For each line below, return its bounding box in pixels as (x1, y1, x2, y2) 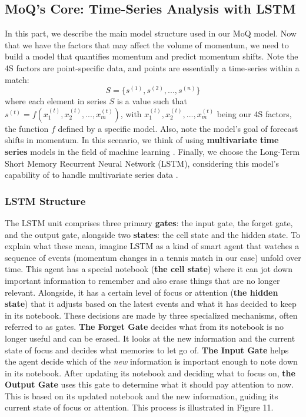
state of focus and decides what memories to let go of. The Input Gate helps (5, 343, 289, 356)
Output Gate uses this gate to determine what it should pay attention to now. (5, 378, 294, 390)
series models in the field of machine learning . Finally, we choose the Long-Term (5, 145, 300, 157)
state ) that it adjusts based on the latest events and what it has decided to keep (5, 297, 297, 310)
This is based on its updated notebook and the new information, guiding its (5, 389, 278, 402)
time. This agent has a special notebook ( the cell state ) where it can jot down (5, 263, 292, 275)
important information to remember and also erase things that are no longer (5, 274, 280, 286)
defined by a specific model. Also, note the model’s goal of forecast (58, 122, 298, 134)
